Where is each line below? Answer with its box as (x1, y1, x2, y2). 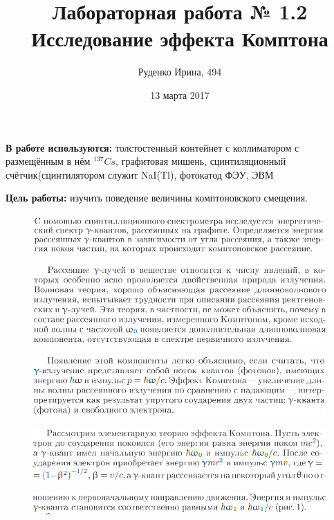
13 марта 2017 (150, 87, 210, 102)
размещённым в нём (6, 154, 91, 168)
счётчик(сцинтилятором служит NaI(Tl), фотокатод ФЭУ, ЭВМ (6, 167, 274, 181)
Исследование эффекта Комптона (31, 24, 328, 53)
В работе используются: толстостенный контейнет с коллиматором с (6, 140, 299, 154)
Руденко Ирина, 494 (138, 64, 222, 79)
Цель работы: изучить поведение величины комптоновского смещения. (6, 190, 308, 205)
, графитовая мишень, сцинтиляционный (115, 154, 286, 168)
